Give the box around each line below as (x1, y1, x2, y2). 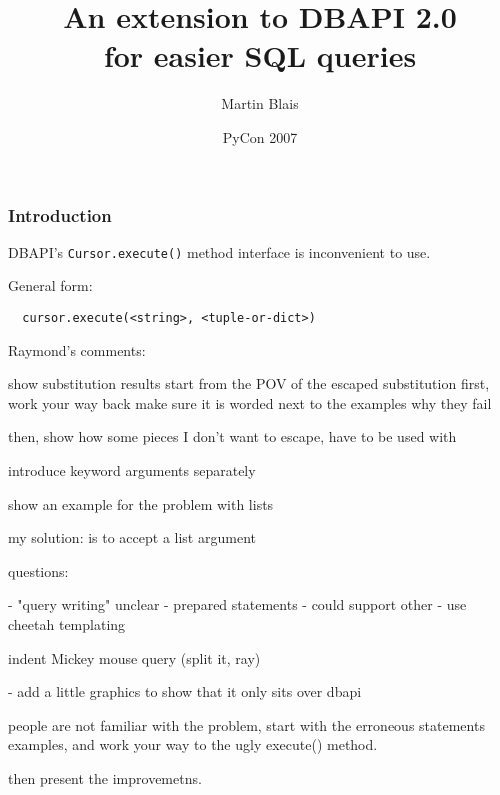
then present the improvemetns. (8, 768, 202, 789)
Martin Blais (221, 93, 299, 114)
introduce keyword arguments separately (8, 460, 256, 481)
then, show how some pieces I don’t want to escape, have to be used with (8, 426, 457, 447)
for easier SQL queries (103, 35, 417, 76)
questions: (8, 560, 69, 581)
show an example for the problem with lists (8, 493, 274, 514)
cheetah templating (8, 614, 126, 635)
